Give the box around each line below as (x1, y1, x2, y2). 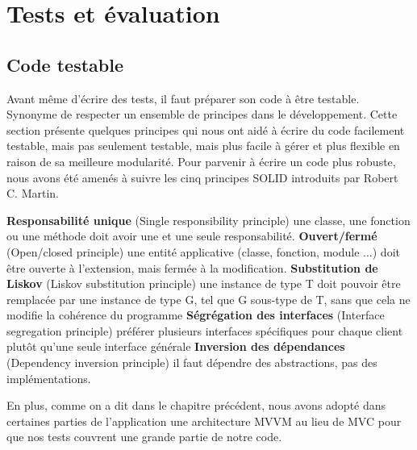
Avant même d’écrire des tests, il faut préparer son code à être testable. (6, 90, 360, 106)
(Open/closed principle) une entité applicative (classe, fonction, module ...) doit (6, 243, 400, 260)
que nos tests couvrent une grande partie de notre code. (6, 428, 282, 445)
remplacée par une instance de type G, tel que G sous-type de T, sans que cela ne (6, 290, 411, 307)
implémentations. (6, 369, 91, 386)
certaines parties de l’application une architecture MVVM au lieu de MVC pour (6, 412, 402, 429)
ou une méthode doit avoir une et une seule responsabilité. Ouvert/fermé (6, 227, 377, 244)
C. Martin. (6, 185, 60, 202)
